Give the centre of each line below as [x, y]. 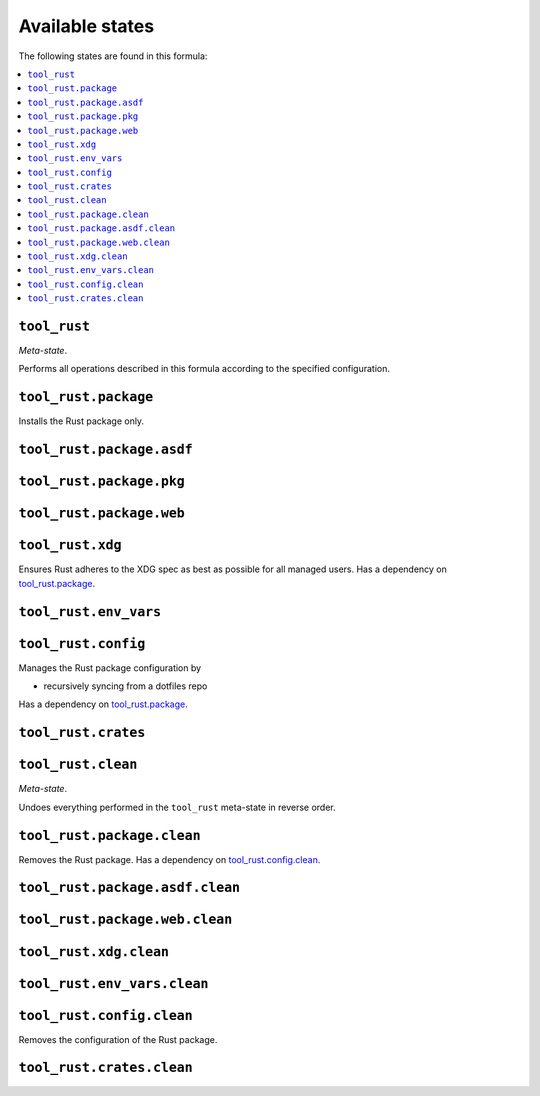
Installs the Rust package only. [81, 421]
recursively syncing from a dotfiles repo [125, 686]
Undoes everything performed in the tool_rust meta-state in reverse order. [177, 807]
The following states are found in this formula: [113, 56]
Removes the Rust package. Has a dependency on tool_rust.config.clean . [169, 859]
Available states [86, 26]
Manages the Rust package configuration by [110, 667]
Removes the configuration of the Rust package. [118, 1039]
